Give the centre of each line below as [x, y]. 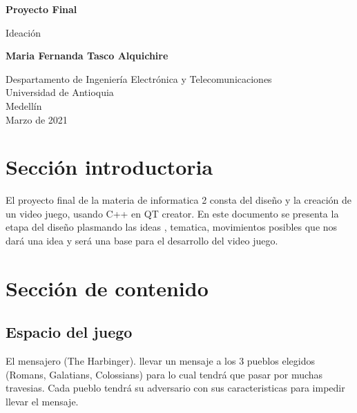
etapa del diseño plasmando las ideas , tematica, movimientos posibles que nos [172, 227]
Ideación [23, 32]
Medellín [24, 105]
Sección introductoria [109, 167]
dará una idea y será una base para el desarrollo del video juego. [142, 241]
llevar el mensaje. [42, 402]
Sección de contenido [107, 288]
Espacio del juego [69, 332]
